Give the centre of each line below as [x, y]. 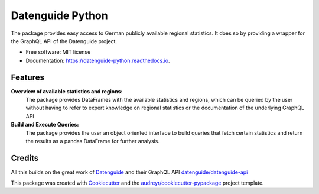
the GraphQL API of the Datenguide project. [64, 41]
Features [27, 77]
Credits [25, 158]
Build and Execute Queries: [45, 125]
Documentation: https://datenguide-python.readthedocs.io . [98, 60]
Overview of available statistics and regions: [67, 91]
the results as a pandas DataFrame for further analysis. [92, 141]
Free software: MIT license [58, 52]
